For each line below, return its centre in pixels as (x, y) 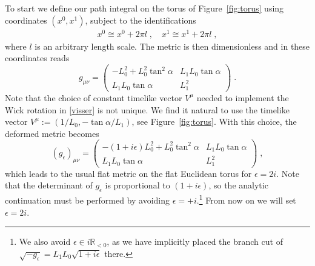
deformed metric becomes (52, 133)
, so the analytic (238, 185)
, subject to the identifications (141, 20)
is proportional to (138, 185)
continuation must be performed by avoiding (88, 200)
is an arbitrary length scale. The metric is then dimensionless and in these (172, 46)
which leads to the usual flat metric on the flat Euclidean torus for (128, 173)
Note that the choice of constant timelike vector (94, 97)
